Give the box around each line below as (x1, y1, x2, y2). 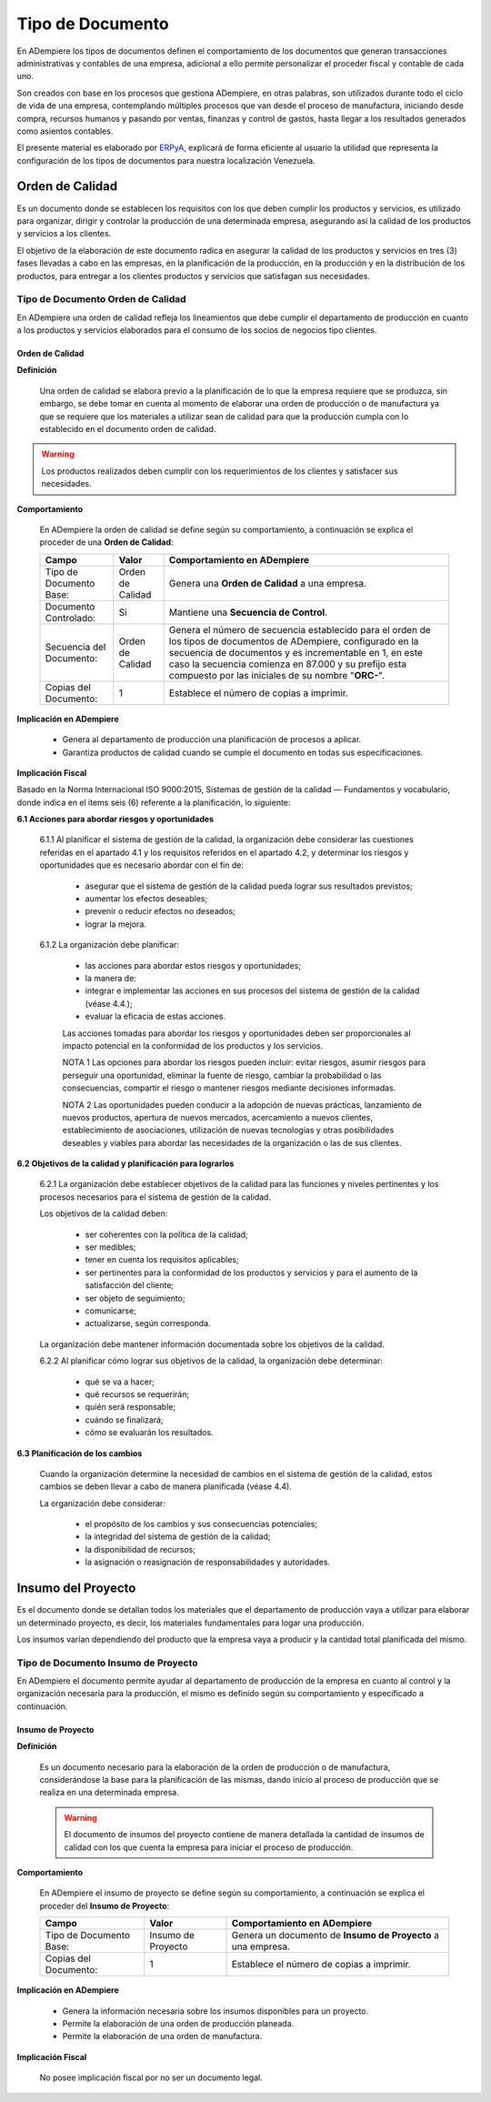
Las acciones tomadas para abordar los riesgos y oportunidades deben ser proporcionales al (62, 1028, 411, 1039)
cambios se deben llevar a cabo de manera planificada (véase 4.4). (39, 1481, 293, 1492)
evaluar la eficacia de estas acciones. (85, 1011, 226, 1022)
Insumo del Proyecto (16, 1581, 136, 1596)
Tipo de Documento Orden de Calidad (16, 293, 186, 306)
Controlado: (45, 611, 95, 624)
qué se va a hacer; (85, 1376, 155, 1387)
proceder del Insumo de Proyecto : (39, 1900, 170, 1911)
